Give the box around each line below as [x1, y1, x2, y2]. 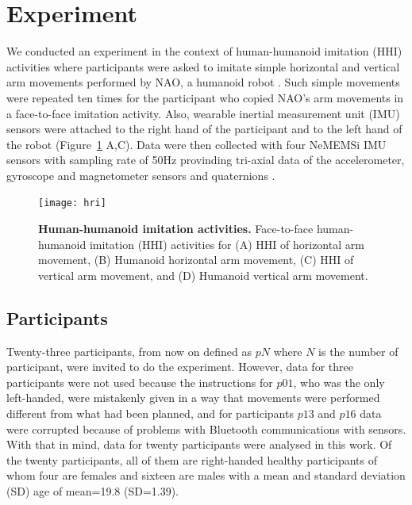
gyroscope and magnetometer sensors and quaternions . [6, 166, 275, 183]
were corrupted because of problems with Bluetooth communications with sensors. [6, 420, 406, 437]
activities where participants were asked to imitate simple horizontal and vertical [6, 58, 400, 75]
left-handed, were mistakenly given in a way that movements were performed [6, 389, 380, 406]
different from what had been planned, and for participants [6, 405, 294, 422]
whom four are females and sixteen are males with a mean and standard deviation [6, 467, 406, 484]
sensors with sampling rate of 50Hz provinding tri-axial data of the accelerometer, [6, 151, 405, 168]
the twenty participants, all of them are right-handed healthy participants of [6, 451, 378, 468]
